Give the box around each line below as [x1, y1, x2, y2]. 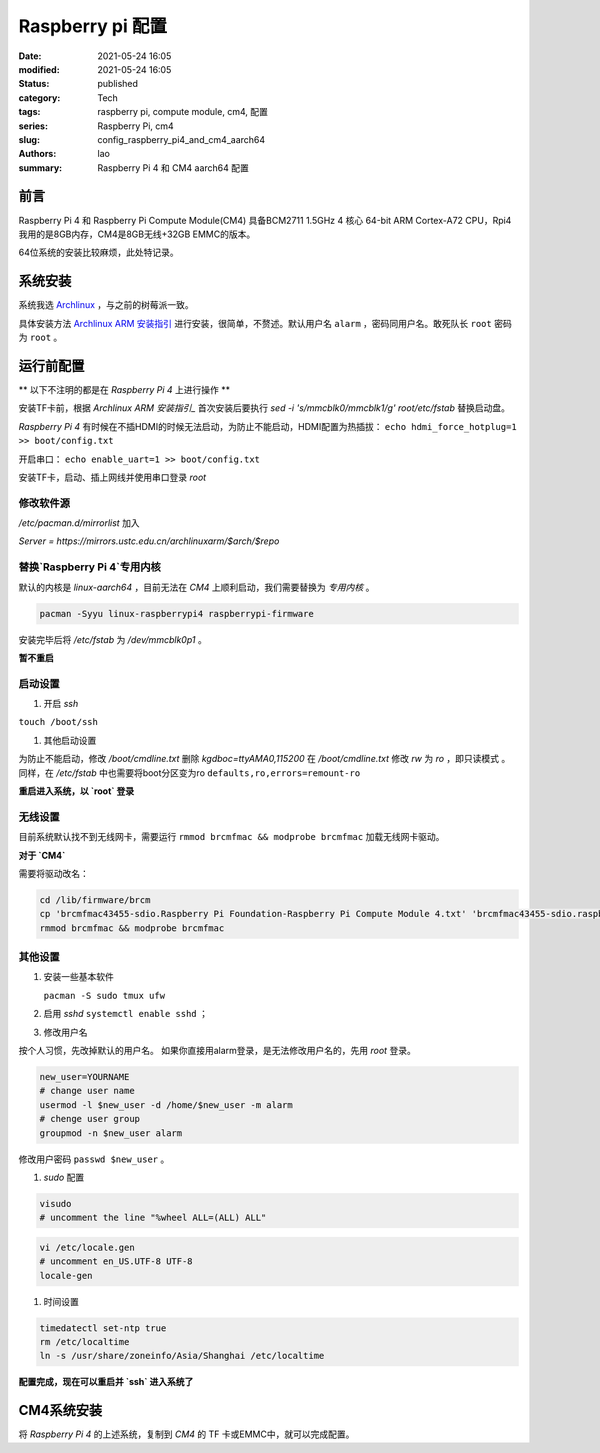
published [97, 78, 139, 90]
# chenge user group [39, 1113, 140, 1125]
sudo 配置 [43, 1171, 85, 1183]
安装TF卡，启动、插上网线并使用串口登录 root [18, 471, 207, 483]
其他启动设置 [43, 734, 97, 746]
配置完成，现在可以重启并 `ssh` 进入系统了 [18, 1376, 194, 1388]
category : [18, 91, 61, 104]
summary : [18, 161, 63, 174]
